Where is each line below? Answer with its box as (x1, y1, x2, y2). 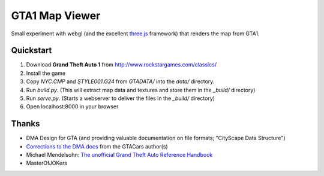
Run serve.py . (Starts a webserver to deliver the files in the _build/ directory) (26, 95, 215, 102)
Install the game (26, 69, 66, 77)
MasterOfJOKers (26, 159, 68, 167)
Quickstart (11, 45, 52, 56)
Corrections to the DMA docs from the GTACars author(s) (26, 142, 168, 150)
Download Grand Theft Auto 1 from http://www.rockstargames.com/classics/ (26, 61, 217, 68)
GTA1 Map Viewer (11, 9, 101, 22)
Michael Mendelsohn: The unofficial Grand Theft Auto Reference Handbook (26, 151, 213, 159)
